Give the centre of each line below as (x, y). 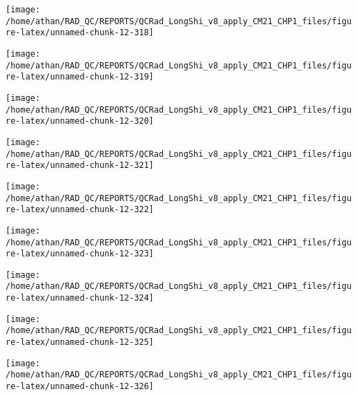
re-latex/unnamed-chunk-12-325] (80, 342)
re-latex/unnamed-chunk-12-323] (80, 254)
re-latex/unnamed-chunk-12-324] (80, 298)
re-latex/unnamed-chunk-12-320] (80, 121)
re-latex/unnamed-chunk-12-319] (80, 77)
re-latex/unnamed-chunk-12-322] (80, 210)
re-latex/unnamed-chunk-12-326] (80, 387)
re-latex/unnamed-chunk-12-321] (80, 166)
